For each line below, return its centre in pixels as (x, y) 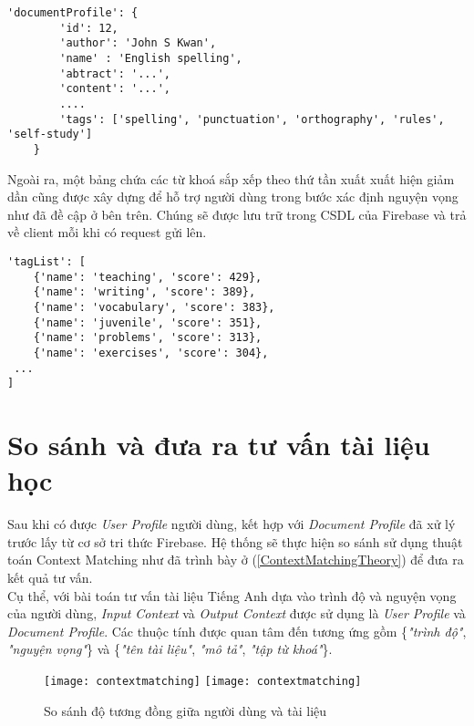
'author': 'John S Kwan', (138, 43)
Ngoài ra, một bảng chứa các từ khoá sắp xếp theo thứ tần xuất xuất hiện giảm (231, 178)
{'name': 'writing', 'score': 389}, (144, 292)
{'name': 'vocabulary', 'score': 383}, (154, 307)
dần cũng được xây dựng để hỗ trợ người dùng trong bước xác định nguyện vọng (233, 197)
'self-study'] (50, 135)
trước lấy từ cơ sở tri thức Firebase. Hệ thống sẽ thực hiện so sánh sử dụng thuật (235, 541)
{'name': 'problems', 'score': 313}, (148, 338)
